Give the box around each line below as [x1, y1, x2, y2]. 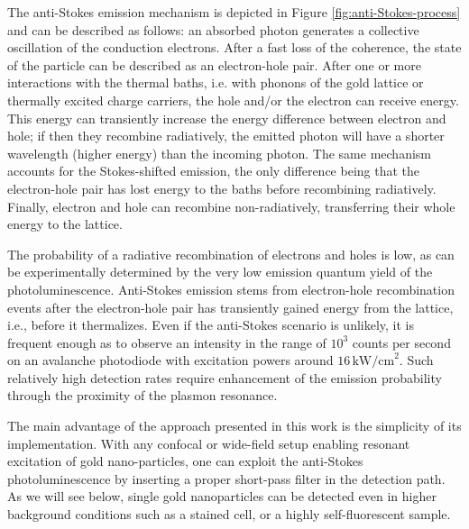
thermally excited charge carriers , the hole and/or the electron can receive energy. [7, 90, 459, 109]
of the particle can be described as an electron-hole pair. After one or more [7, 55, 421, 74]
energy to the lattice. [7, 214, 123, 233]
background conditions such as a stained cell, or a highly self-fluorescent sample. [7, 505, 451, 524]
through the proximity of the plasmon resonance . [7, 386, 278, 405]
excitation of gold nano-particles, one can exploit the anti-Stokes [7, 451, 363, 470]
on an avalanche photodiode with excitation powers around [7, 351, 334, 369]
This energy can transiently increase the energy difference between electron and [7, 108, 446, 127]
